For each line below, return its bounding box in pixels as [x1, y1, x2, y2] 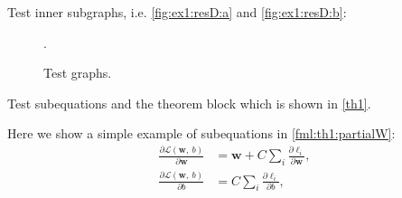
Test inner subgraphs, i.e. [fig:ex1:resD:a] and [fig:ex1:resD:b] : [7, 3, 347, 21]
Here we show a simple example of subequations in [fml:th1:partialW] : [7, 124, 396, 143]
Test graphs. [43, 63, 112, 82]
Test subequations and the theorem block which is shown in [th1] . [7, 93, 371, 112]
